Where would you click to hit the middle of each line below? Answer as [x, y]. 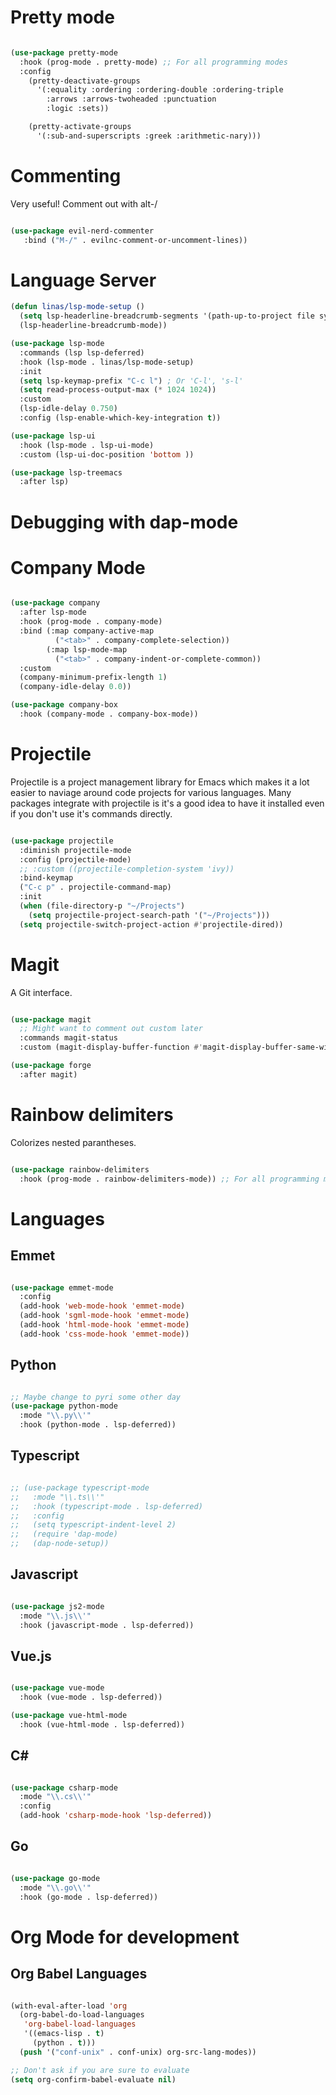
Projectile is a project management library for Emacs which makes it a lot [160, 782]
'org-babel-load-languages [80, 2024]
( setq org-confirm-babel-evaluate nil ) [93, 2079]
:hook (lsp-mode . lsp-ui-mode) [87, 445]
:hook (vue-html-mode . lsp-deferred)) [102, 1724]
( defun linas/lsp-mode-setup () [77, 307]
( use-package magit [51, 1019]
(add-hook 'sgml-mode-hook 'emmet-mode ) [104, 1316]
